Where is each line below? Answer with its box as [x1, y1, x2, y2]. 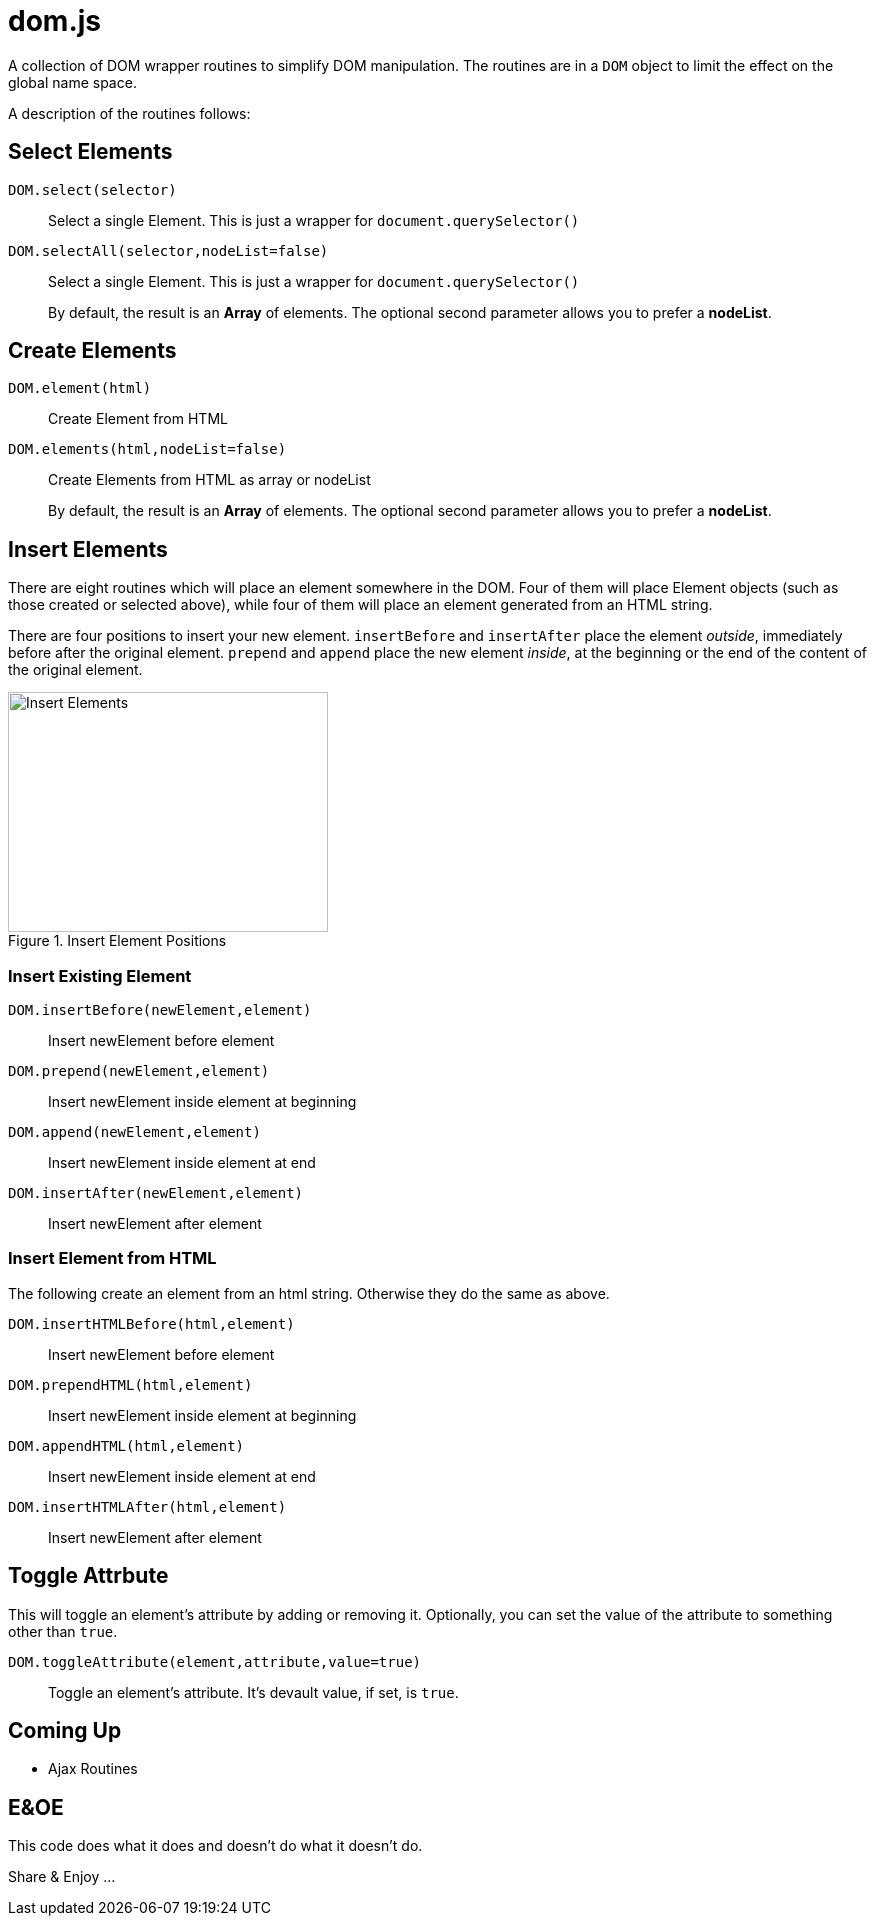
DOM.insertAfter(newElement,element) [8, 1185, 304, 1202]
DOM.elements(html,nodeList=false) [8, 441, 287, 458]
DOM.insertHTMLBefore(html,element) [8, 1315, 295, 1332]
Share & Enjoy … [8, 1868, 116, 1886]
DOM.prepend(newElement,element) [8, 1063, 270, 1080]
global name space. [8, 73, 137, 91]
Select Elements [8, 139, 173, 165]
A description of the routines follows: [8, 104, 251, 122]
